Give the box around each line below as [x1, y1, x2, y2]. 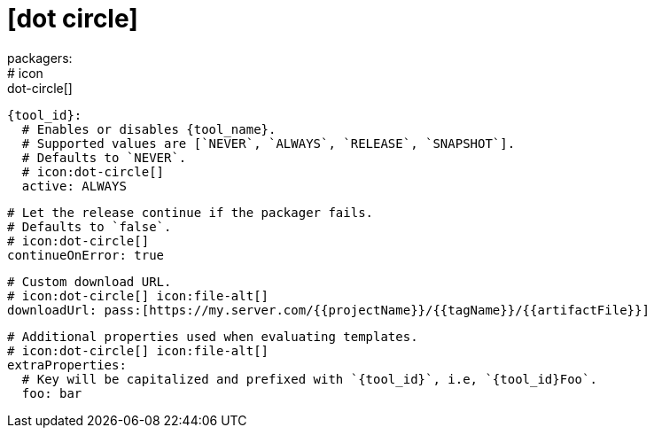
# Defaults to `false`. [7, 219, 172, 234]
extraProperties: [7, 357, 127, 372]
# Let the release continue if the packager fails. [7, 205, 374, 220]
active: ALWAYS [21, 178, 127, 193]
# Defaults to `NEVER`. [21, 150, 187, 165]
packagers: [7, 50, 73, 66]
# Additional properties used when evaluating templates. [7, 329, 418, 344]
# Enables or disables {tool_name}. [21, 121, 276, 136]
